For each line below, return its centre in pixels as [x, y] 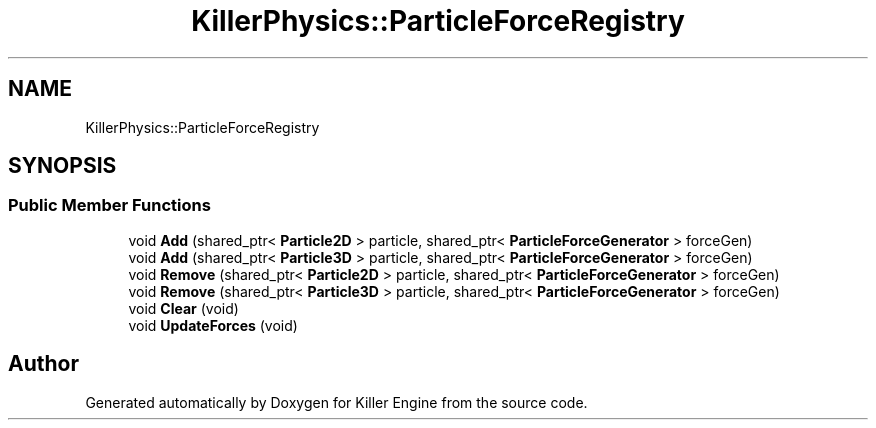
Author [43, 364]
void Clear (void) [183, 308]
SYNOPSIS [62, 166]
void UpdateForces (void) [213, 325]
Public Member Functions [109, 205]
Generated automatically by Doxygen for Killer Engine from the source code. [336, 402]
